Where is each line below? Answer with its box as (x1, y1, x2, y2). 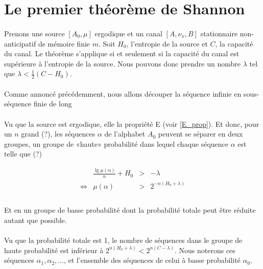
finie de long (34, 98, 72, 109)
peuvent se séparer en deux (158, 128, 243, 139)
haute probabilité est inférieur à (4, 244, 104, 255)
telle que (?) (4, 148, 42, 159)
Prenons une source (4, 28, 65, 38)
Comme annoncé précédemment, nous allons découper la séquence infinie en (4, 88, 242, 99)
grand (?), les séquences (21, 128, 95, 139)
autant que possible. (4, 214, 67, 225)
